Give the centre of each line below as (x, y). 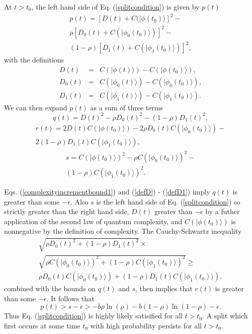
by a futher (223, 211)
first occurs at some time (42, 326)
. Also (79, 201)
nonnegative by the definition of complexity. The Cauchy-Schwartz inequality (123, 231)
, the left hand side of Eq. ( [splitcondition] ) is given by (115, 7)
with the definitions (34, 60)
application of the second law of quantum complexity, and (93, 221)
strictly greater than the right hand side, (67, 211)
